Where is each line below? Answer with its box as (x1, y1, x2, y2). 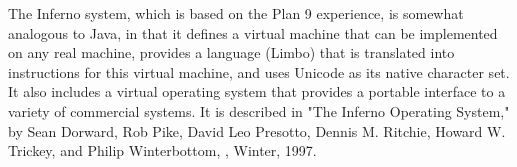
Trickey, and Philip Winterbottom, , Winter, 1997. (8, 140, 317, 161)
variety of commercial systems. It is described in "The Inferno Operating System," (8, 100, 510, 121)
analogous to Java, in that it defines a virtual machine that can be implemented (8, 22, 498, 43)
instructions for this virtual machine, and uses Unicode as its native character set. (8, 61, 510, 82)
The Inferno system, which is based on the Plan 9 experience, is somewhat (8, 3, 464, 23)
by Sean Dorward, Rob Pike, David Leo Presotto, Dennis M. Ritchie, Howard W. (8, 120, 506, 141)
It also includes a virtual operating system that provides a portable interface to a (8, 81, 506, 102)
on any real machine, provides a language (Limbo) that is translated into (8, 42, 455, 63)
